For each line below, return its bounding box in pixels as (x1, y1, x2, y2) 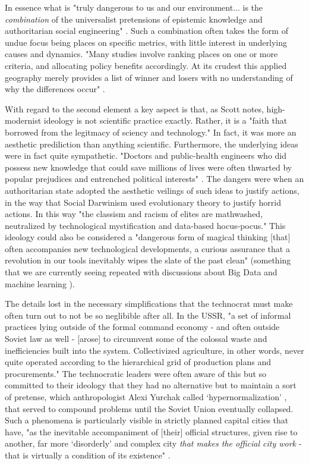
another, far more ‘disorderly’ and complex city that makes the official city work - (5, 437, 302, 450)
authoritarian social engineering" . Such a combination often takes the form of (5, 24, 288, 37)
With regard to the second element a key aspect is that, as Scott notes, (5, 102, 264, 115)
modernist (5, 114, 42, 127)
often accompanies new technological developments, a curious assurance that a (5, 242, 290, 255)
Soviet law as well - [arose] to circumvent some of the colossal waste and (5, 332, 267, 345)
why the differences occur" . (5, 83, 105, 95)
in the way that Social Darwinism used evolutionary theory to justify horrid (5, 196, 282, 208)
